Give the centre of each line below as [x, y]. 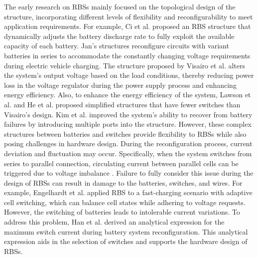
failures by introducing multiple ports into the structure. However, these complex [128, 124]
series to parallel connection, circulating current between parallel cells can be [121, 163]
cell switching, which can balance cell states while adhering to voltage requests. [125, 202]
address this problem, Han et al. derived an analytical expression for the [114, 222]
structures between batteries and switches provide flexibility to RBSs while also [125, 133]
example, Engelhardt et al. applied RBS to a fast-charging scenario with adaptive [128, 192]
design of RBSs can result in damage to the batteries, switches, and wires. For [123, 182]
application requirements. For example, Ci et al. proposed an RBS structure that [128, 26]
